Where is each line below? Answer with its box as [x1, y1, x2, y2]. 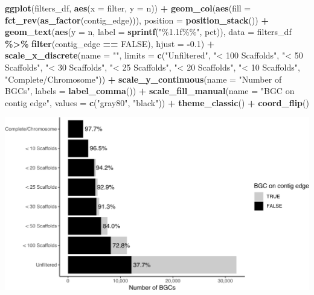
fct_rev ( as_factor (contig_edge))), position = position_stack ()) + [5, 13, 269, 26]
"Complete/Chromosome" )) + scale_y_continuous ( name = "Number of [5, 72, 282, 85]
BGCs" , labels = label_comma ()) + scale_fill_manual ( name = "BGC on [5, 84, 295, 97]
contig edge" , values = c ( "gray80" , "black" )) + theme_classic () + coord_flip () [5, 96, 309, 109]
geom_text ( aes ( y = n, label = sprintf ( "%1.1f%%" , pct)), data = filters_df [5, 25, 292, 38]
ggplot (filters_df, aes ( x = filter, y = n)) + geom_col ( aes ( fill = [5, 2, 251, 14]
